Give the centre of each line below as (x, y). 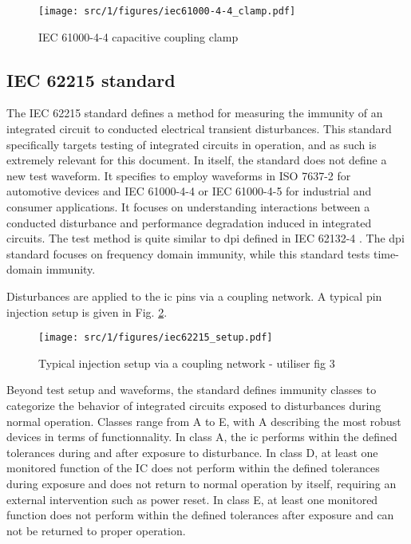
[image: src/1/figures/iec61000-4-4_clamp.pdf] (167, 11)
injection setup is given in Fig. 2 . (87, 311)
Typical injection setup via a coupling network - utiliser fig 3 (187, 363)
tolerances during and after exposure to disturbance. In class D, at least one (192, 452)
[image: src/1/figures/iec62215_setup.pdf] (156, 338)
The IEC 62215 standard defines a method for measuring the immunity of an (195, 113)
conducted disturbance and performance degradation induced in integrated (189, 222)
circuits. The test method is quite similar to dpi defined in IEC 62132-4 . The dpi (205, 238)
